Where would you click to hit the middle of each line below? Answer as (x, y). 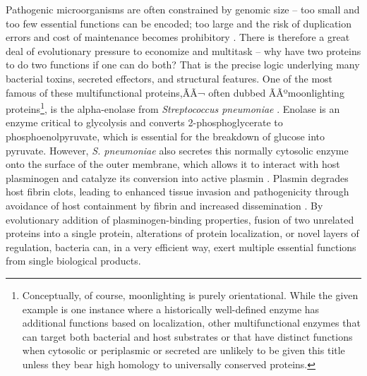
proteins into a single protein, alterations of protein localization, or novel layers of (182, 233)
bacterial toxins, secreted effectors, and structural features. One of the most (169, 78)
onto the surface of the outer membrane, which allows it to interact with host (173, 164)
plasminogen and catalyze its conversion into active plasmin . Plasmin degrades (177, 177)
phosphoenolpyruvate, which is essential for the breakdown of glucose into (166, 136)
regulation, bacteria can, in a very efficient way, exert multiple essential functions (181, 247)
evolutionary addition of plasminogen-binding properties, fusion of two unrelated (180, 219)
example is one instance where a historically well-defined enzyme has (171, 309)
